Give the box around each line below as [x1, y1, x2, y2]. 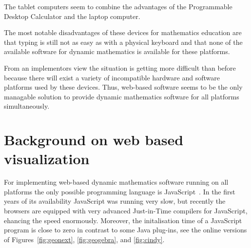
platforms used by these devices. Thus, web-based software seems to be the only [4, 82, 243, 92]
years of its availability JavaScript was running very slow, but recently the [4, 196, 226, 206]
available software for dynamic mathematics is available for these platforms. [4, 46, 230, 57]
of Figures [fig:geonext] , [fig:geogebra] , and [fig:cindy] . [4, 234, 165, 244]
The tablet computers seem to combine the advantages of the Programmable [4, 1, 232, 11]
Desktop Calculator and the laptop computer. [4, 11, 140, 21]
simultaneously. [4, 101, 50, 111]
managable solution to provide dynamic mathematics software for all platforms [4, 91, 239, 101]
